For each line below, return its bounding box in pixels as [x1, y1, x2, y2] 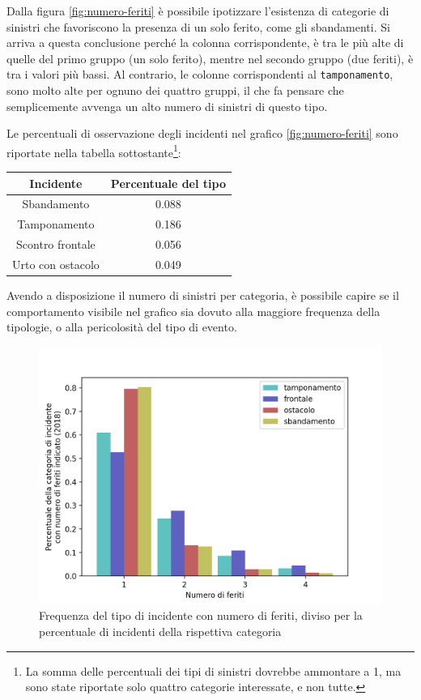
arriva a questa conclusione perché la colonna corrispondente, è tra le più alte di [6, 34, 404, 51]
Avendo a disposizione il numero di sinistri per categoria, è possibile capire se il [6, 287, 399, 304]
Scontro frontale [16, 236, 96, 253]
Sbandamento [22, 195, 90, 212]
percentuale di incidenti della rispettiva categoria [39, 623, 282, 639]
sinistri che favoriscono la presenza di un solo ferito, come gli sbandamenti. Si [6, 18, 390, 35]
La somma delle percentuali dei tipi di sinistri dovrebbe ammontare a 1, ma [25, 662, 402, 679]
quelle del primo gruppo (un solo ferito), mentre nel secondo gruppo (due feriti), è [6, 49, 414, 66]
